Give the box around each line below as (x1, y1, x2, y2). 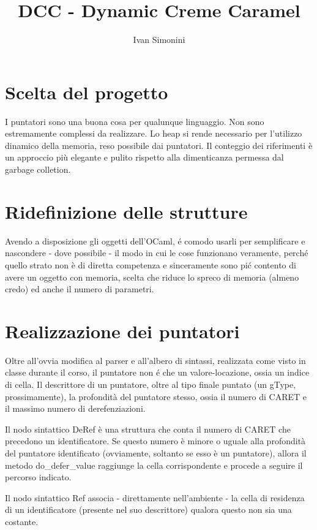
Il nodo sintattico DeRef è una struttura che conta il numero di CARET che (5, 422, 291, 435)
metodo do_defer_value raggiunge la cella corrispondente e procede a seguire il (5, 458, 303, 471)
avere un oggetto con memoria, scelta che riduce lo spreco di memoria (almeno (5, 270, 299, 283)
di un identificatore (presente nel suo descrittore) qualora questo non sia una (5, 503, 292, 516)
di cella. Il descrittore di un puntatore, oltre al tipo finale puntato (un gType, (5, 378, 296, 391)
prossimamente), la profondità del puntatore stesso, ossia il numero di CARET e (5, 390, 307, 403)
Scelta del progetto (5, 79, 168, 104)
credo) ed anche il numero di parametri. (5, 282, 154, 295)
